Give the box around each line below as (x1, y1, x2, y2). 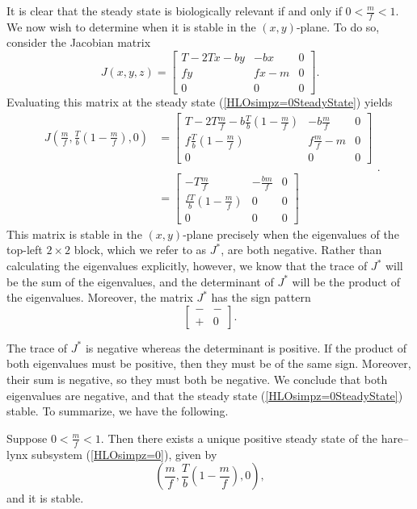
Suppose (6, 429, 48, 446)
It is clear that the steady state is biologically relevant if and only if (6, 2, 342, 19)
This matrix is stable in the (6, 225, 142, 242)
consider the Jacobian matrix (6, 34, 151, 51)
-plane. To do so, (296, 18, 380, 35)
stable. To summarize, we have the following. (6, 403, 229, 419)
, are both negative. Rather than (221, 241, 382, 258)
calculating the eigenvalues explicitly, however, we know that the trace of (6, 257, 368, 274)
